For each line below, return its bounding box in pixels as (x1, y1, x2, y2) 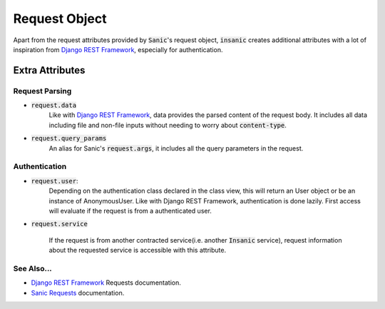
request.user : (31, 176, 78, 185)
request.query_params (31, 134, 107, 143)
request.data (31, 101, 77, 110)
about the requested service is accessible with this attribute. (48, 246, 227, 255)
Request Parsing (13, 86, 72, 96)
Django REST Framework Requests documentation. (31, 278, 181, 287)
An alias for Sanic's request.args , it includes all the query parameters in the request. (48, 143, 304, 153)
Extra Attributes (13, 64, 86, 76)
